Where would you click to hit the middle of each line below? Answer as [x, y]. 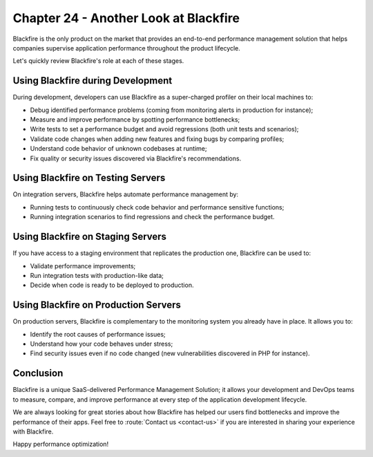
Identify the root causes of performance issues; [98, 334]
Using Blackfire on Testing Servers [89, 178]
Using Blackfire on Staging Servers [90, 237]
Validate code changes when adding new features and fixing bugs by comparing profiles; [157, 139]
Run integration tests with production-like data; [97, 275]
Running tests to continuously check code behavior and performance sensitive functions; [157, 207]
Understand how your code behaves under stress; [102, 344]
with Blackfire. [33, 431]
